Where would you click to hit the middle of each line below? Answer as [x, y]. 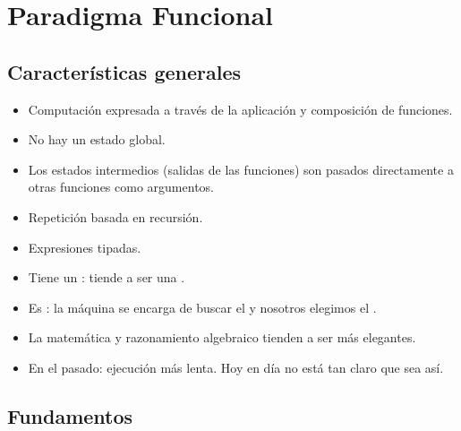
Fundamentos [70, 415]
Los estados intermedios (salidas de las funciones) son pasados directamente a [241, 169]
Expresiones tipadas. [85, 247]
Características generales [124, 71]
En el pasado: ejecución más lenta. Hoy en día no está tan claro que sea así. [236, 367]
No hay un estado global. [97, 139]
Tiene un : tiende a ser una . [107, 277]
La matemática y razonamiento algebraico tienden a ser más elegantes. [222, 337]
